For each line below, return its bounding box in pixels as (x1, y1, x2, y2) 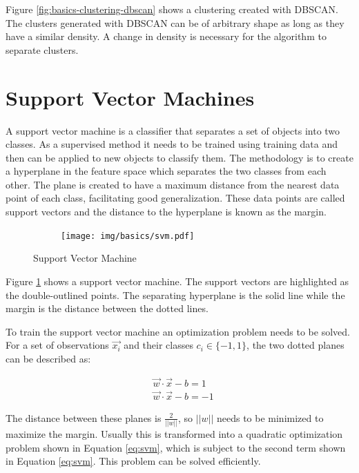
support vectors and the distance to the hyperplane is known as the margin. (6, 204, 327, 219)
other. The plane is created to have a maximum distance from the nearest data (6, 177, 340, 191)
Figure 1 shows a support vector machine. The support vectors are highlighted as (6, 273, 349, 288)
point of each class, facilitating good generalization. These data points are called (6, 191, 345, 205)
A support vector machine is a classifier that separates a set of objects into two (6, 123, 340, 137)
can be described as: (6, 351, 91, 365)
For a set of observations (6, 338, 109, 352)
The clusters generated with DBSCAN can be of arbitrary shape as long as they (6, 15, 345, 30)
